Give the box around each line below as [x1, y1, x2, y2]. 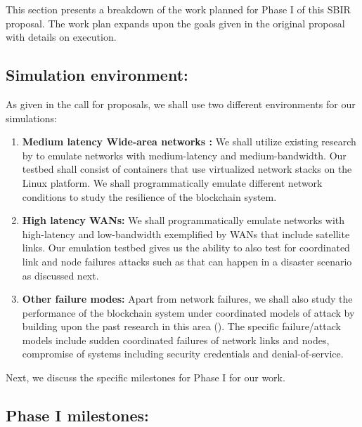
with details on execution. [6, 29, 117, 44]
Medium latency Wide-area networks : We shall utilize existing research [22, 134, 356, 149]
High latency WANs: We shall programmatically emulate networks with [22, 213, 345, 228]
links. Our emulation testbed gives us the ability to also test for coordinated [22, 240, 350, 255]
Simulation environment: [6, 64, 188, 86]
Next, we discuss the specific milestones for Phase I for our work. [6, 370, 285, 385]
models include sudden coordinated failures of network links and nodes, [22, 332, 330, 347]
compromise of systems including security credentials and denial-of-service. [22, 346, 344, 361]
